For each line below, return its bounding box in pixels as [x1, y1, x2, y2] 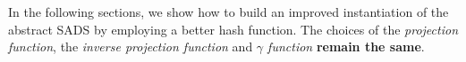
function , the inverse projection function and [8, 37, 253, 56]
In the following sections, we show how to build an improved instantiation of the [8, 3, 449, 20]
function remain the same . [267, 37, 425, 56]
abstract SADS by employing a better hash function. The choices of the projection [8, 19, 458, 38]
